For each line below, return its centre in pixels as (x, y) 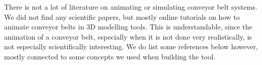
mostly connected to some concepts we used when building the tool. (110, 56)
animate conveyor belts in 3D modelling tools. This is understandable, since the (128, 27)
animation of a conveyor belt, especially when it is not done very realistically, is (128, 36)
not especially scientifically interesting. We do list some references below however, (131, 46)
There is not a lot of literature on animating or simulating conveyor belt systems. (131, 7)
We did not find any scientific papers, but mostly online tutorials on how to (122, 17)
